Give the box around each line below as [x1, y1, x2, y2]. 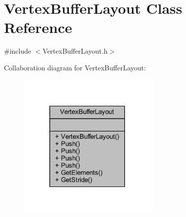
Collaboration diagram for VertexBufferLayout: [4, 62, 146, 72]
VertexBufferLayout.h [42, 46, 108, 56]
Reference [4, 17, 72, 37]
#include [4, 46, 31, 56]
